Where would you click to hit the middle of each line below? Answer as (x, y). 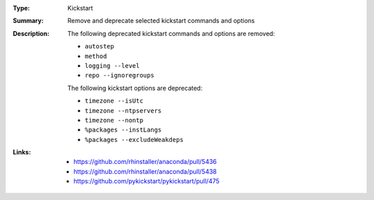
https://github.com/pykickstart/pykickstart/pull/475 (146, 181)
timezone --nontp (114, 120)
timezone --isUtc (114, 101)
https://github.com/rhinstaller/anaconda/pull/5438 (145, 171)
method (96, 56)
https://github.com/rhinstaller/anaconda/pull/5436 (145, 162)
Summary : (28, 21)
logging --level (112, 65)
